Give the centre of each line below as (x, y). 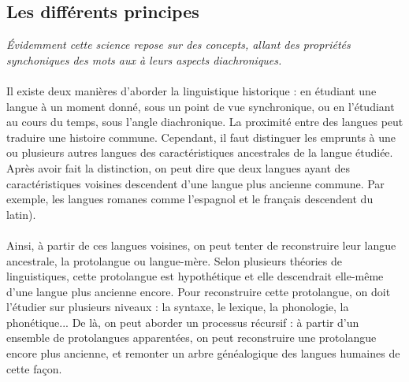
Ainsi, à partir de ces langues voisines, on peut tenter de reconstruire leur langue (201, 245)
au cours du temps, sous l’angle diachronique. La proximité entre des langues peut (205, 122)
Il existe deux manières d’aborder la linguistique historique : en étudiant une (191, 90)
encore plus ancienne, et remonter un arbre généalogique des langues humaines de (203, 353)
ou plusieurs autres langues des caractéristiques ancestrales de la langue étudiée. (200, 152)
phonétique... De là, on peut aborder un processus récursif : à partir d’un (183, 322)
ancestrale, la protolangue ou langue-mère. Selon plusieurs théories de (174, 260)
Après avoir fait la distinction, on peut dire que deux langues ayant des (178, 167)
